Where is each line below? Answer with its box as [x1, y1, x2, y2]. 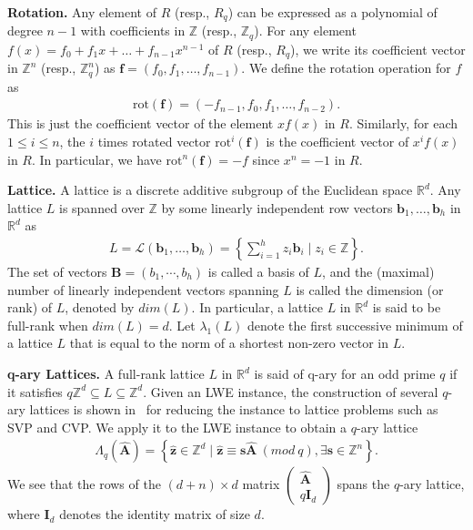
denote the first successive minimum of [247, 315, 463, 334]
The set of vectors [7, 262, 107, 281]
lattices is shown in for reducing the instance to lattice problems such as [29, 400, 438, 419]
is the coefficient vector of [266, 132, 409, 151]
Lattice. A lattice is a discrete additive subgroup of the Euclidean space [7, 180, 413, 199]
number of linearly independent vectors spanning [7, 280, 279, 299]
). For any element [254, 21, 357, 40]
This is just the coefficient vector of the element [7, 114, 274, 133]
